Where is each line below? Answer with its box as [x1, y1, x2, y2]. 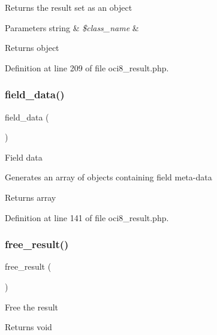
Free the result [5, 300, 59, 313]
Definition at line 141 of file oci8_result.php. [5, 211, 169, 224]
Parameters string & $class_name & [5, 21, 139, 34]
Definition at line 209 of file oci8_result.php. [5, 61, 169, 74]
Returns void [5, 321, 52, 333]
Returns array [5, 191, 56, 203]
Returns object [5, 41, 59, 54]
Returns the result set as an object [5, 1, 132, 13]
